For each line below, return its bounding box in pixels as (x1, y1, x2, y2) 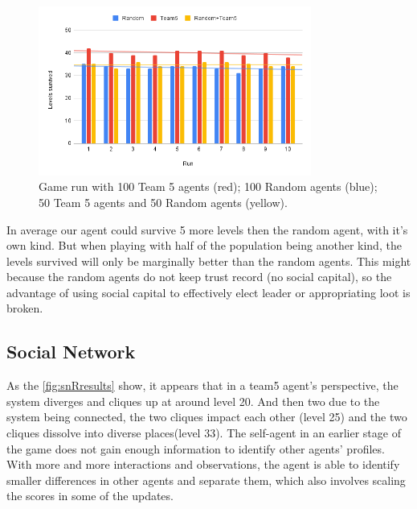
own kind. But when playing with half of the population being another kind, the (6, 237, 402, 254)
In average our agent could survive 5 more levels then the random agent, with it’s (6, 221, 408, 238)
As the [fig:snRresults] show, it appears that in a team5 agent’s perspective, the (6, 377, 399, 394)
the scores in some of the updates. (6, 487, 174, 504)
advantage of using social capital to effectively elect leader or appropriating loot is (6, 283, 411, 300)
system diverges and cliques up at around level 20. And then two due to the (6, 392, 380, 409)
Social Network (6, 339, 136, 364)
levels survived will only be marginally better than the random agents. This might (6, 252, 411, 269)
